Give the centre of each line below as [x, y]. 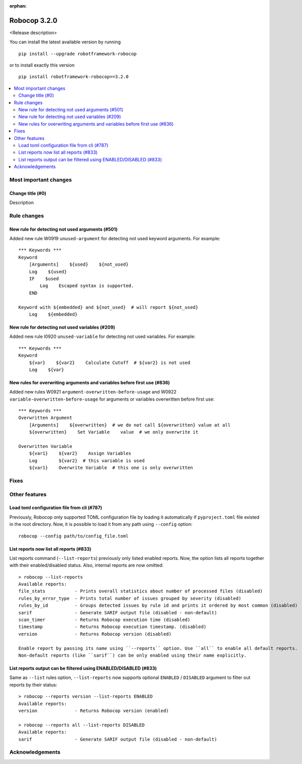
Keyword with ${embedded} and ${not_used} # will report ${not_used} [108, 307]
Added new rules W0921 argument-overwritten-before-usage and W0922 [93, 392]
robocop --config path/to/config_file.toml [74, 536]
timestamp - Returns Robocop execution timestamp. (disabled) [113, 627]
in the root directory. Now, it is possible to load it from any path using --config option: [101, 524]
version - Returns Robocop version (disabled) [95, 634]
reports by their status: [33, 685]
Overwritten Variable [45, 446]
